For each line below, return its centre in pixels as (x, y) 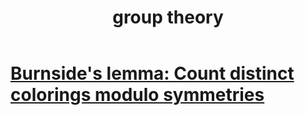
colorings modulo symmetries (137, 95)
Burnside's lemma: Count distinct (152, 73)
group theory (168, 17)
